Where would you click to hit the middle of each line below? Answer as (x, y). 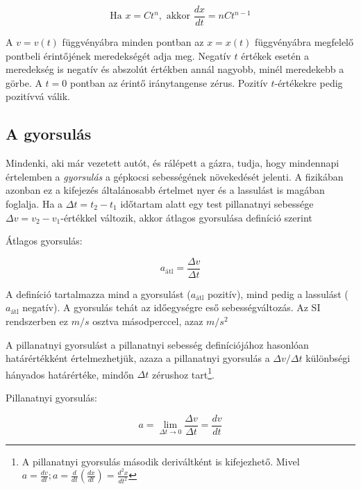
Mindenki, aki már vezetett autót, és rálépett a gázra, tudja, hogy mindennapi (173, 163)
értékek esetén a (275, 55)
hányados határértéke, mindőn (70, 374)
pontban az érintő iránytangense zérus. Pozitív (169, 82)
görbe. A (24, 82)
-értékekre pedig (309, 82)
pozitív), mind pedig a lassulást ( (278, 293)
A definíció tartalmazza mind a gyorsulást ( (98, 293)
